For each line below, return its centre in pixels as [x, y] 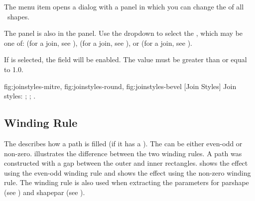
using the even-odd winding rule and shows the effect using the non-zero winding [127, 172]
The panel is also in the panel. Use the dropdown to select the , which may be [124, 33]
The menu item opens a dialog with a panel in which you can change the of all [124, 6]
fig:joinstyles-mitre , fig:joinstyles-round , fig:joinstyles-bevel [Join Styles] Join [120, 86]
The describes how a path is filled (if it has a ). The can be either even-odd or [123, 143]
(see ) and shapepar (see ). [45, 192]
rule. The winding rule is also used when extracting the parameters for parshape [127, 182]
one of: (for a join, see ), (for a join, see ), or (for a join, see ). [98, 43]
